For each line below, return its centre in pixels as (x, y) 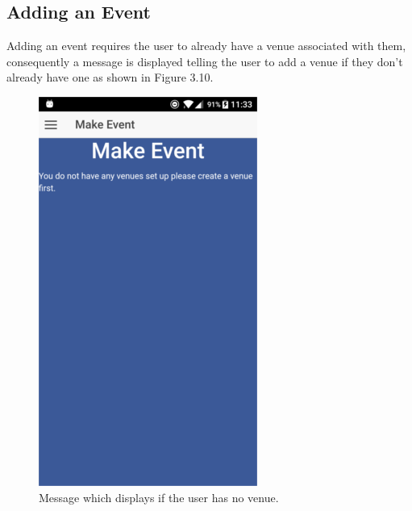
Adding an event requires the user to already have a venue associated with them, (206, 46)
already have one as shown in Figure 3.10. (110, 77)
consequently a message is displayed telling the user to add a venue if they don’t (205, 61)
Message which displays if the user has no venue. (159, 497)
